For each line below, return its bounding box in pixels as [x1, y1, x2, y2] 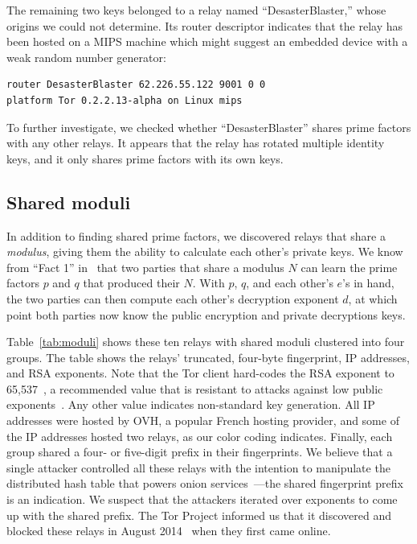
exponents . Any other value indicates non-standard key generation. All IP [6, 396, 375, 413]
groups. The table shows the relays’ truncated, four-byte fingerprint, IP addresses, [6, 348, 410, 365]
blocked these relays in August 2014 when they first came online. [6, 522, 331, 539]
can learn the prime [300, 258, 398, 275]
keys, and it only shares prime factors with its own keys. [6, 150, 284, 167]
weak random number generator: [6, 48, 166, 65]
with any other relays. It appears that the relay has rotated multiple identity [6, 134, 385, 151]
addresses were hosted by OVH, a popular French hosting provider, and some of [6, 412, 399, 429]
